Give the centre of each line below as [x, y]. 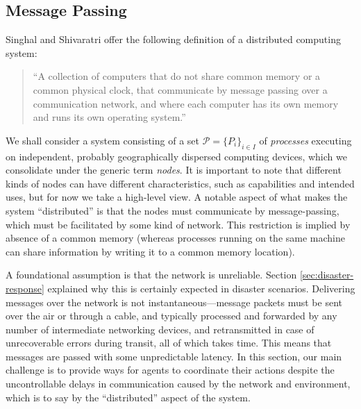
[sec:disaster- [327, 275]
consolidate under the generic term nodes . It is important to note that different [174, 170]
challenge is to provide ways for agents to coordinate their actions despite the [170, 370]
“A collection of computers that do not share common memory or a [177, 76]
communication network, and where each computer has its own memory [186, 103]
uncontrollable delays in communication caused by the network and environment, [178, 384]
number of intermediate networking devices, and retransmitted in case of [160, 329]
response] [25, 288]
